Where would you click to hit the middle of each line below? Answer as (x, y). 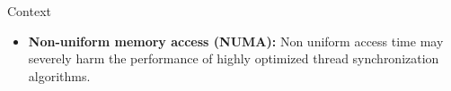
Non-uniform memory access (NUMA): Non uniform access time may (236, 41)
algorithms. (59, 75)
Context (29, 11)
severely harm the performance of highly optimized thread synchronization (234, 58)
